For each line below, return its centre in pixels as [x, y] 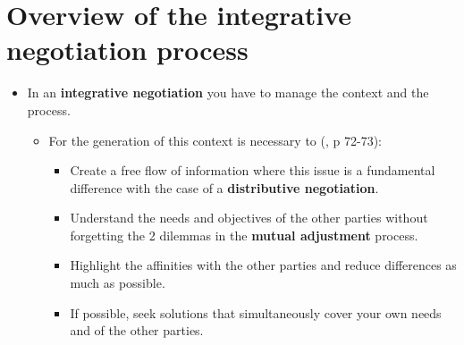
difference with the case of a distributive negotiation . [224, 187]
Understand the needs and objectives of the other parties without [249, 218]
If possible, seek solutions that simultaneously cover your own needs [256, 312]
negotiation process [127, 50]
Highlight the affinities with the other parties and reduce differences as [263, 265]
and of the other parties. [137, 330]
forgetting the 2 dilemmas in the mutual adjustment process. [244, 235]
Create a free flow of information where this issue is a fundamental [253, 170]
